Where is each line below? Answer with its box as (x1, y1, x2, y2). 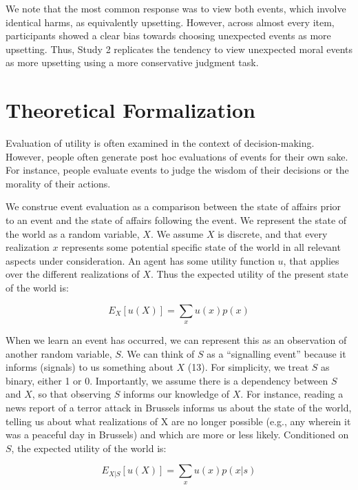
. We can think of (120, 346, 195, 360)
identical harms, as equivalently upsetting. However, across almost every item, (6, 14, 335, 29)
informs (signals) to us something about (6, 360, 173, 374)
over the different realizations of (6, 267, 140, 281)
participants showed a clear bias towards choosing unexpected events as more (6, 28, 331, 43)
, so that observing (32, 387, 111, 401)
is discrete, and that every (218, 226, 328, 241)
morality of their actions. (6, 176, 111, 190)
